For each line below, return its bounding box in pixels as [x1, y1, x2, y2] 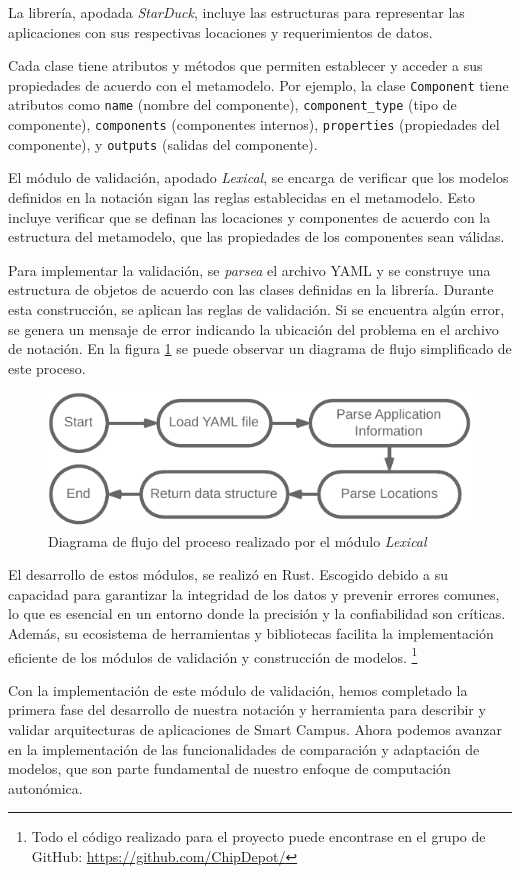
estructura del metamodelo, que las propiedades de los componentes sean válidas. [8, 226, 505, 247]
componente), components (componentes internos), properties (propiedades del [8, 114, 500, 135]
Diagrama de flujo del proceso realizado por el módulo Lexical [48, 530, 427, 551]
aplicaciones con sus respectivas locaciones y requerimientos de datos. [8, 21, 433, 42]
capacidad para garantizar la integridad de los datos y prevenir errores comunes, [8, 583, 500, 604]
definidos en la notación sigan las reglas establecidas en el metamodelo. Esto [8, 187, 476, 207]
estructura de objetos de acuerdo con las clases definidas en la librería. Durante [8, 279, 494, 300]
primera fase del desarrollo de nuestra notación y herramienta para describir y [8, 699, 486, 720]
